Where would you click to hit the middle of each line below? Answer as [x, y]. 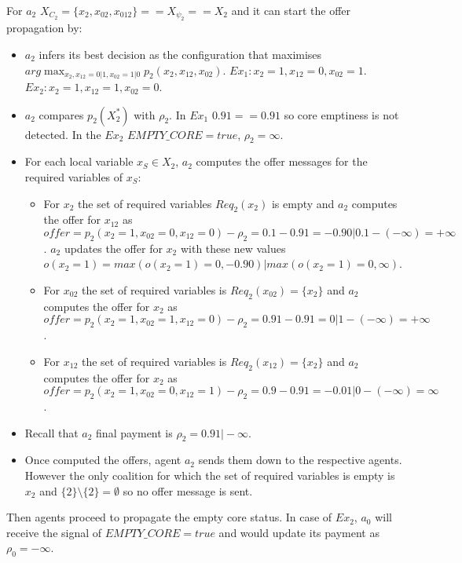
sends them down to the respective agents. [300, 460]
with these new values [233, 248]
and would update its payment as [299, 532]
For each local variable [79, 161]
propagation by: [44, 28]
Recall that [51, 432]
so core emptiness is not [341, 114]
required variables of [74, 177]
